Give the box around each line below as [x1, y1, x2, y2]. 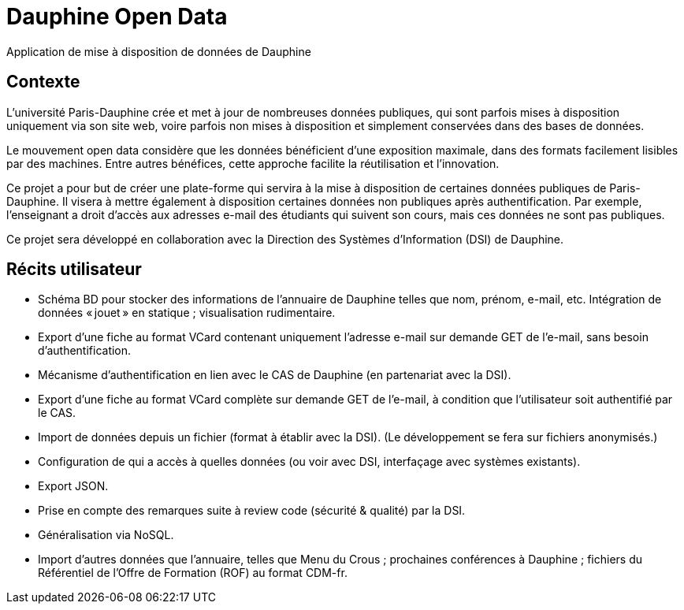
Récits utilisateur [6, 259, 142, 280]
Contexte [6, 72, 80, 92]
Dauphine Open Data [6, 3, 228, 30]
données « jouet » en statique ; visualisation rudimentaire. [38, 306, 336, 320]
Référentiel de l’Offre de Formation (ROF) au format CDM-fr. [38, 566, 348, 580]
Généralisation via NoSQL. [38, 528, 174, 542]
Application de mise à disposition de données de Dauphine [6, 44, 311, 58]
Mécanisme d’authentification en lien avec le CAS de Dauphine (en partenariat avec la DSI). [38, 368, 511, 382]
